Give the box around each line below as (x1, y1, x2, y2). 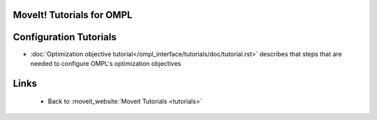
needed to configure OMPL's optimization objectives (30, 59, 182, 67)
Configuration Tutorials (13, 31, 117, 43)
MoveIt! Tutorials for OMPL (13, 9, 133, 21)
